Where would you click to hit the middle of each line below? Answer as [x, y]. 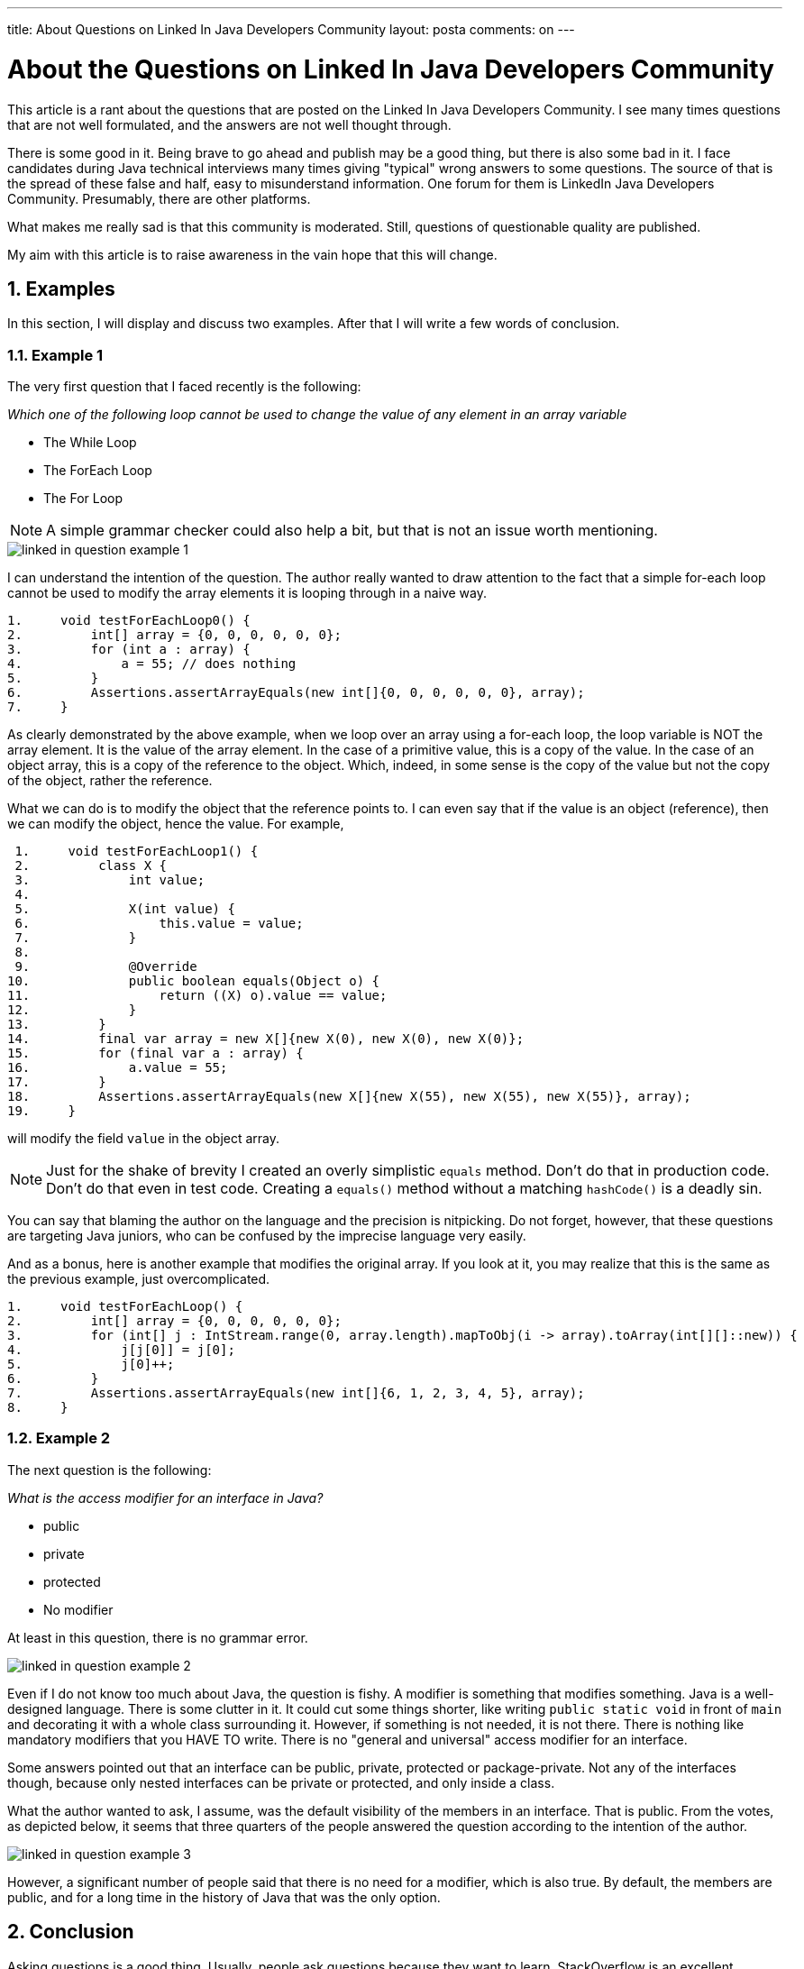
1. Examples [61, 288]
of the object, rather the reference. [110, 781]
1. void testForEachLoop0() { [129, 621]
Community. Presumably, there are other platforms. [159, 198]
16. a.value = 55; [118, 1068]
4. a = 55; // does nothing [152, 664]
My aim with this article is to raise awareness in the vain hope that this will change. [252, 254]
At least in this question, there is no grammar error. [158, 1637]
